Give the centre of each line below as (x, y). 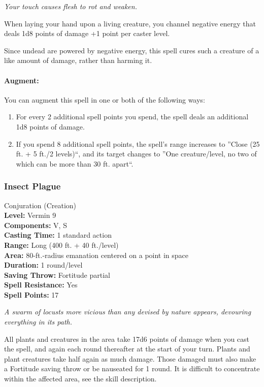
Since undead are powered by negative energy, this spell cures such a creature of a (132, 50)
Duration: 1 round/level (43, 265)
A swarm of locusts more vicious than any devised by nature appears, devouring (128, 312)
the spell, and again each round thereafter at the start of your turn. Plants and (127, 349)
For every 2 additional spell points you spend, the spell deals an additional (132, 117)
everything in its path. (38, 322)
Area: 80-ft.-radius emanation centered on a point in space (96, 255)
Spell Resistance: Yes (41, 285)
